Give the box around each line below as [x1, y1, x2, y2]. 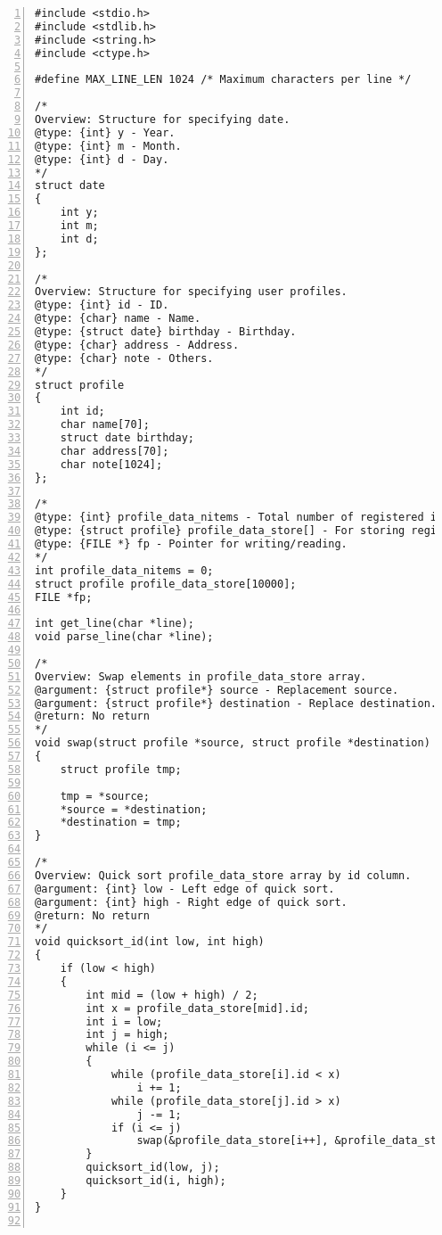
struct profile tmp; [60, 762, 182, 776]
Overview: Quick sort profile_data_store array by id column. [35, 869, 412, 882]
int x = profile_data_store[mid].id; [86, 1001, 309, 1015]
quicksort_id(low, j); [86, 1161, 220, 1174]
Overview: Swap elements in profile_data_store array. [35, 670, 367, 683]
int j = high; [86, 1028, 169, 1042]
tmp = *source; [60, 789, 150, 803]
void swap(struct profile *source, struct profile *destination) [35, 737, 430, 750]
